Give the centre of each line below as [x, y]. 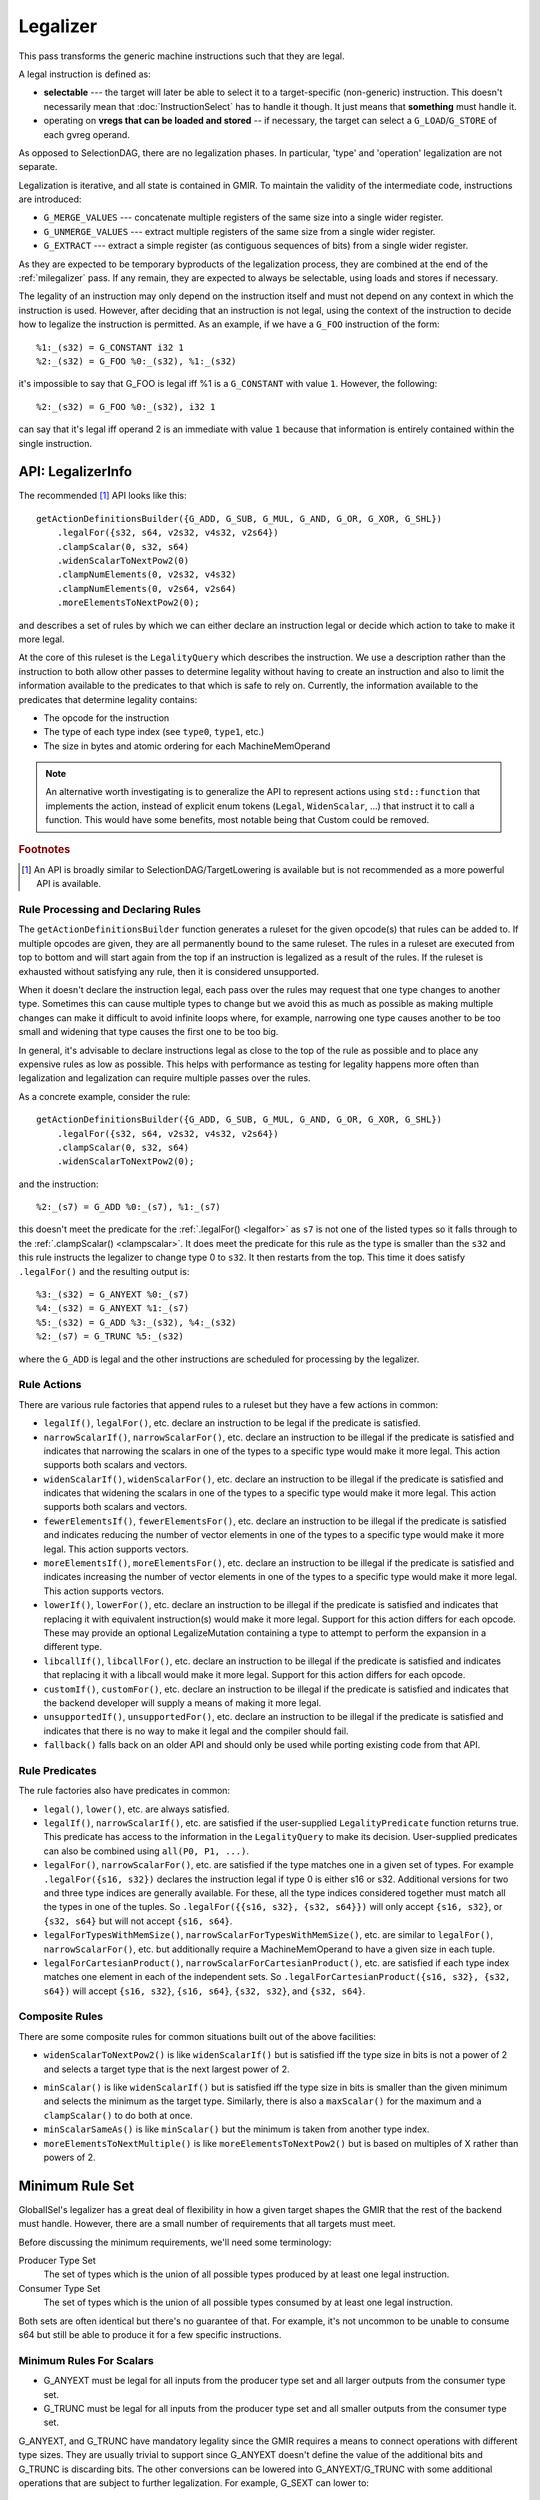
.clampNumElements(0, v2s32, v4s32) [146, 574]
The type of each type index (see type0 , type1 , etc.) [154, 732]
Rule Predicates [57, 1770]
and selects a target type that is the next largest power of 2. [166, 2069]
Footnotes [44, 849]
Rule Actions [50, 1385]
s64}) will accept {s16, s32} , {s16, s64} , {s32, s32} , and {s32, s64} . [204, 1991]
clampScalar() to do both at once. [118, 2115]
